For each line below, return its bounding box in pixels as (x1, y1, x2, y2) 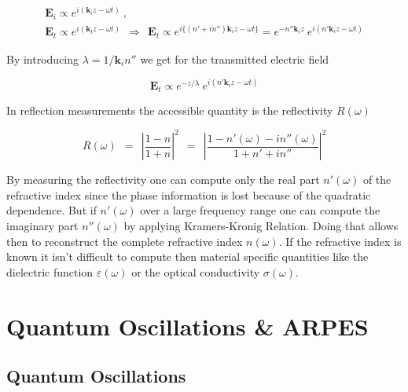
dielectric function (6, 263, 94, 280)
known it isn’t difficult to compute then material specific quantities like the (6, 248, 369, 265)
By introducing (6, 50, 79, 67)
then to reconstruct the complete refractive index (6, 233, 243, 249)
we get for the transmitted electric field (140, 50, 329, 67)
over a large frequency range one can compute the (140, 202, 380, 218)
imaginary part (6, 217, 79, 233)
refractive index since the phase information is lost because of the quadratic (6, 186, 371, 203)
